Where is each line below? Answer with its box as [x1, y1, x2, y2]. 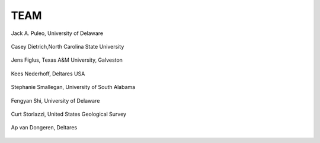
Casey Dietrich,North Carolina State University [11, 43, 124, 50]
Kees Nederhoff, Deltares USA [11, 70, 85, 77]
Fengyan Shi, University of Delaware [11, 97, 100, 104]
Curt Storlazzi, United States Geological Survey [11, 110, 127, 117]
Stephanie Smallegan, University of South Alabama [11, 84, 136, 91]
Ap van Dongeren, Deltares [11, 124, 77, 131]
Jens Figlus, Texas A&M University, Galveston [11, 56, 123, 63]
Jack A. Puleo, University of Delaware [11, 30, 104, 37]
